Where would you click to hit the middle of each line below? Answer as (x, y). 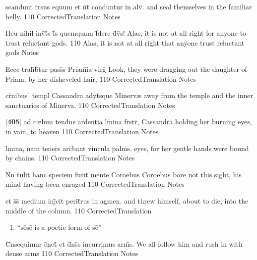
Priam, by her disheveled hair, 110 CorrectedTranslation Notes (101, 78)
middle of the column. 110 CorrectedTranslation (79, 210)
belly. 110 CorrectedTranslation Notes (63, 16)
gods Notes (22, 52)
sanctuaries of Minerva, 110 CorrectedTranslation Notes (90, 105)
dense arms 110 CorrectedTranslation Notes (72, 253)
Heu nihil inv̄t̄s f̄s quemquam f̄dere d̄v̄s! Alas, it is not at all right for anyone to (126, 33)
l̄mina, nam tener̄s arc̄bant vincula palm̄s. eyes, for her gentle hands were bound (127, 148)
